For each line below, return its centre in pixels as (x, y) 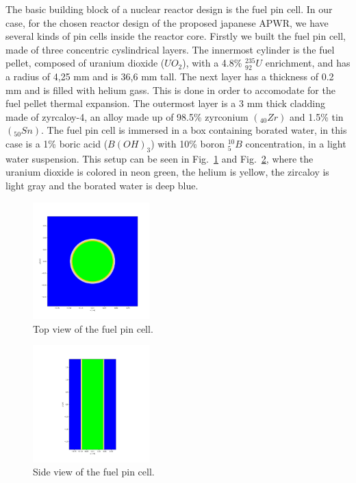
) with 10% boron (188, 143)
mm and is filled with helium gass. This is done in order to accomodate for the (170, 90)
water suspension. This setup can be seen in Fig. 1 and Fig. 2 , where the (160, 158)
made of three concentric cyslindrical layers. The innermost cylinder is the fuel (170, 49)
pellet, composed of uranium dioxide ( (85, 63)
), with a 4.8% (212, 63)
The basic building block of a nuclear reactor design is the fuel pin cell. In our (169, 9)
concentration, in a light (296, 143)
